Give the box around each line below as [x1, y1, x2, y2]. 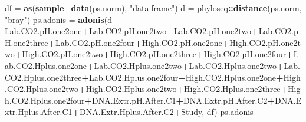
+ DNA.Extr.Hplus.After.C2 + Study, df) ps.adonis [72, 105, 254, 118]
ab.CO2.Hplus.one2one [5, 59, 87, 71]
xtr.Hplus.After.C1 [5, 105, 73, 118]
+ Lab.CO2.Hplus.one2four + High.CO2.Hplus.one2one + [81, 71, 284, 83]
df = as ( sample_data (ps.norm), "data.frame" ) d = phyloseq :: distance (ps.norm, [5, 2, 302, 14]
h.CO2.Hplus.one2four [5, 94, 85, 106]
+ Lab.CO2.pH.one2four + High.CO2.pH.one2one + [48, 36, 230, 48]
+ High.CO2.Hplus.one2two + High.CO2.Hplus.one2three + [78, 83, 288, 95]
